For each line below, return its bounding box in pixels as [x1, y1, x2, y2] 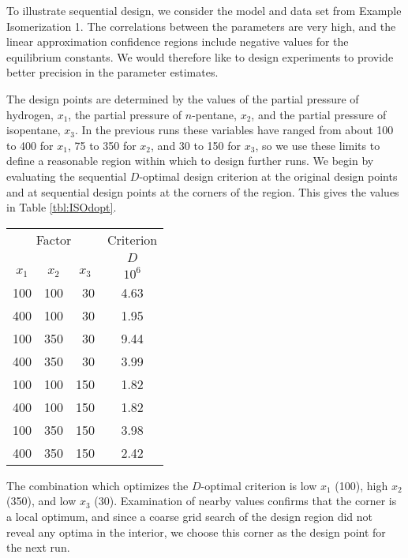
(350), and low [6, 492, 77, 509]
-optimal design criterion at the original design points [139, 167, 398, 184]
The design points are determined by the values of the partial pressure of [6, 90, 359, 107]
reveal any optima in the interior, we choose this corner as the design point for [6, 523, 386, 540]
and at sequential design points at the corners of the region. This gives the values [6, 183, 399, 200]
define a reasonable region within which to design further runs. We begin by [6, 152, 374, 169]
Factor [36, 230, 72, 249]
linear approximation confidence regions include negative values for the [6, 33, 349, 50]
